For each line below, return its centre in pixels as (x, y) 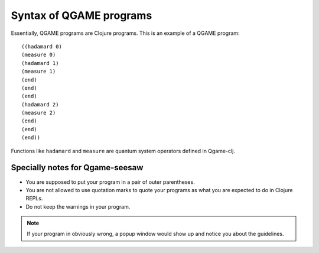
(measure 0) (39, 55)
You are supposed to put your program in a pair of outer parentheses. (110, 182)
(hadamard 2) (40, 104)
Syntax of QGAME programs (82, 15)
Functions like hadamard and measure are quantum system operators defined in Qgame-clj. (123, 151)
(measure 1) (39, 72)
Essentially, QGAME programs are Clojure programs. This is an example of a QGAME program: (125, 33)
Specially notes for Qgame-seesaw (77, 168)
